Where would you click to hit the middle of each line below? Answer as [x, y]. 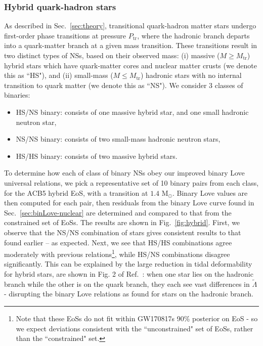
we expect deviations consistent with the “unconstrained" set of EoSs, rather [135, 328]
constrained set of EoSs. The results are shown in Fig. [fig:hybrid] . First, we [122, 222]
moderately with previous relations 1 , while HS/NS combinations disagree [117, 253]
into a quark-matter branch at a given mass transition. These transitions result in [131, 45]
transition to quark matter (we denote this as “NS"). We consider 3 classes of [124, 85]
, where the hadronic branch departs [193, 35]
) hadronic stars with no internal [191, 75]
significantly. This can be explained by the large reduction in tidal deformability [128, 264]
